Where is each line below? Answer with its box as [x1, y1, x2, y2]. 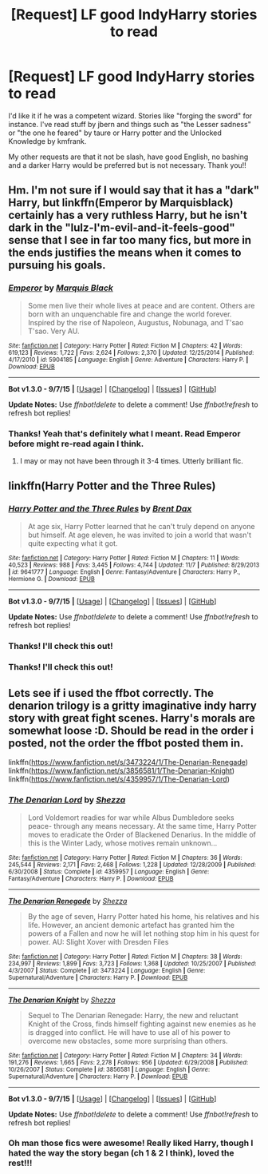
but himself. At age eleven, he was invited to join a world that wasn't [27, 530, 252, 539]
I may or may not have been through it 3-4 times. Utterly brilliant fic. [19, 456, 243, 465]
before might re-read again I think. [8, 438, 144, 449]
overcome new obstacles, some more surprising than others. [27, 1036, 228, 1045]
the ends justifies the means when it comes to [8, 246, 242, 260]
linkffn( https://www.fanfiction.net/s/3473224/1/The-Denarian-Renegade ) [8, 758, 249, 767]
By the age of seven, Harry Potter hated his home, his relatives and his [27, 911, 260, 921]
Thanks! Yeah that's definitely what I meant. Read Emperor [8, 428, 241, 439]
